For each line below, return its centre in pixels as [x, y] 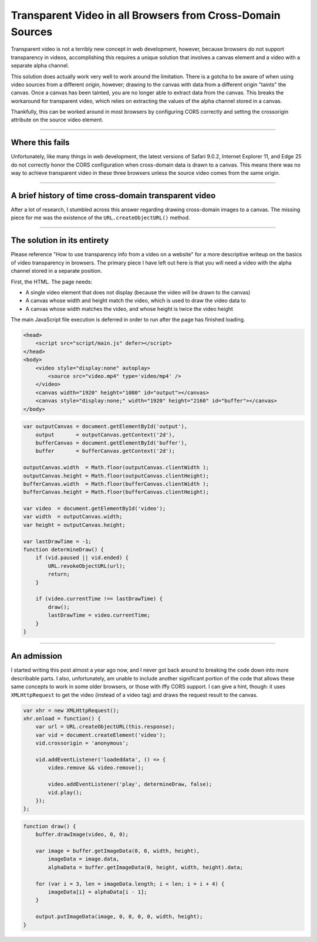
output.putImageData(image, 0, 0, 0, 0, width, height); [119, 917]
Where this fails [40, 143]
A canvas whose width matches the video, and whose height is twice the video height [129, 309]
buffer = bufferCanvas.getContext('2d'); [105, 451]
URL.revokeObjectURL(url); [87, 566]
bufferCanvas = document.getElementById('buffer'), [112, 443]
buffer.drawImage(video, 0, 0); [82, 835]
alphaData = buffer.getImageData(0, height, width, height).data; [146, 867]
